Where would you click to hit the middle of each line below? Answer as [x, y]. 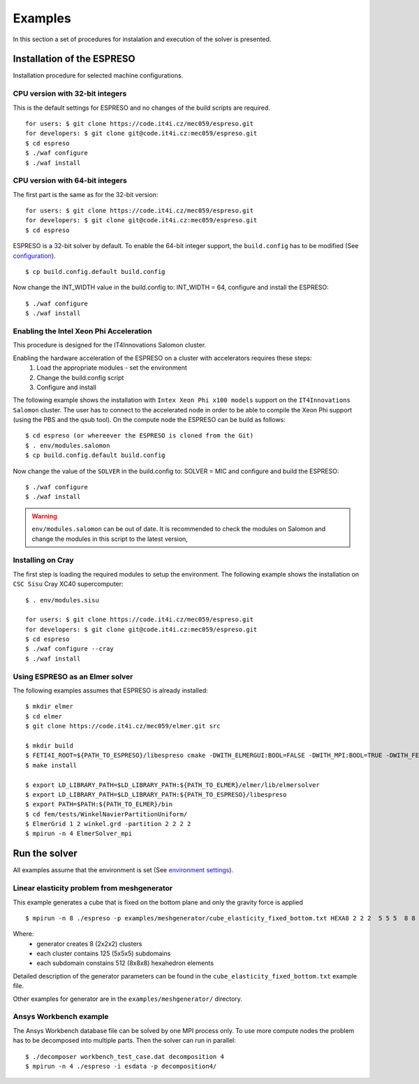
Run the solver [45, 854]
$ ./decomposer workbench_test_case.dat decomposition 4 [125, 1056]
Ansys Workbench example [61, 1017]
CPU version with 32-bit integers [70, 94]
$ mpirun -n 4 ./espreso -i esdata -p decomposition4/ [121, 1066]
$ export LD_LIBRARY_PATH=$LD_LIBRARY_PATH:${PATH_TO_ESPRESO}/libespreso [156, 794]
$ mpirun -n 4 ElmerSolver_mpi [79, 834]
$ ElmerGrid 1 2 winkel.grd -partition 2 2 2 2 [108, 824]
